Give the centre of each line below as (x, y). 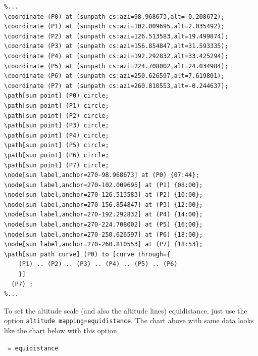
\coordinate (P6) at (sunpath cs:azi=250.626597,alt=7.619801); (114, 76)
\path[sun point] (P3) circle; (57, 126)
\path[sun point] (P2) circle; (57, 116)
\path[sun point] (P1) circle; (57, 105)
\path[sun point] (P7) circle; (57, 165)
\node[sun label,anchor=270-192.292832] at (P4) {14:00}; (104, 215)
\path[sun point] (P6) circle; (57, 155)
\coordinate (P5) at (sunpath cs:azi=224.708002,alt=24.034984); (116, 66)
